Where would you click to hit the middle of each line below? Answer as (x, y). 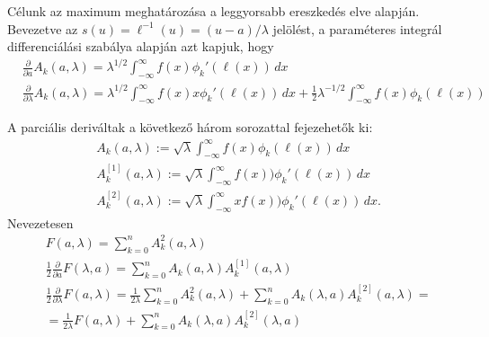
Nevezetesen (40, 222)
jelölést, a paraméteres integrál (357, 28)
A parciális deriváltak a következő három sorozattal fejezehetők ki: (190, 127)
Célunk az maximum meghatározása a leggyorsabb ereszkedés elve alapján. (213, 11)
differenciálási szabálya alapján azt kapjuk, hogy (141, 46)
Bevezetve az (43, 28)
